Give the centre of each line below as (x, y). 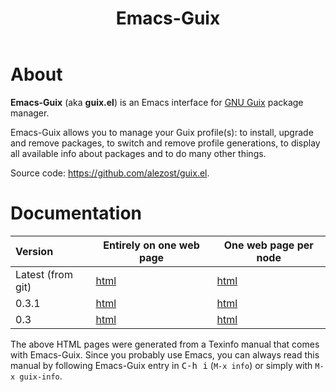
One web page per (268, 245)
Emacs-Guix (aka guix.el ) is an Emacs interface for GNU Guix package (157, 102)
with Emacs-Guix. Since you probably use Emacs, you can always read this (165, 354)
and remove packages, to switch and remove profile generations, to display (165, 143)
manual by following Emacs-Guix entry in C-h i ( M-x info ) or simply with (161, 365)
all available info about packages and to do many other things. (138, 153)
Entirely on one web (151, 245)
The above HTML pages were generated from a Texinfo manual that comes (165, 344)
